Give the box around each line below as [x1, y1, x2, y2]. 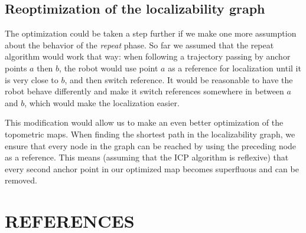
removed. [5, 174, 37, 186]
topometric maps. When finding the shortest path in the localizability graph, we [5, 127, 295, 140]
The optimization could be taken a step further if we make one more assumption [5, 27, 297, 40]
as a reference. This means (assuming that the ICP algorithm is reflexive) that [5, 151, 289, 163]
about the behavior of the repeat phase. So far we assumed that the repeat [5, 38, 274, 51]
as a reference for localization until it [168, 61, 301, 74]
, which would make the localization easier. [24, 96, 180, 109]
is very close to [5, 73, 58, 86]
